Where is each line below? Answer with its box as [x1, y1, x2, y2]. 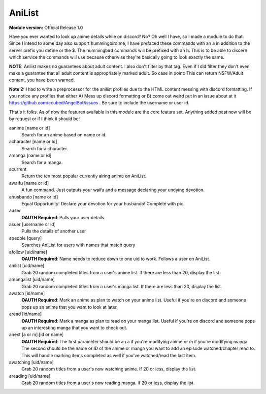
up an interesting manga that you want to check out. [21, 325, 128, 330]
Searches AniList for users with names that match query [21, 242, 135, 248]
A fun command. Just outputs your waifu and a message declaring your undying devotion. [21, 187, 205, 193]
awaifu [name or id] [9, 180, 49, 186]
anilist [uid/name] [9, 263, 45, 268]
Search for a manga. [21, 159, 63, 165]
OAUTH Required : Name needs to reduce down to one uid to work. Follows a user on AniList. [21, 256, 210, 262]
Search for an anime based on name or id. [21, 132, 107, 138]
